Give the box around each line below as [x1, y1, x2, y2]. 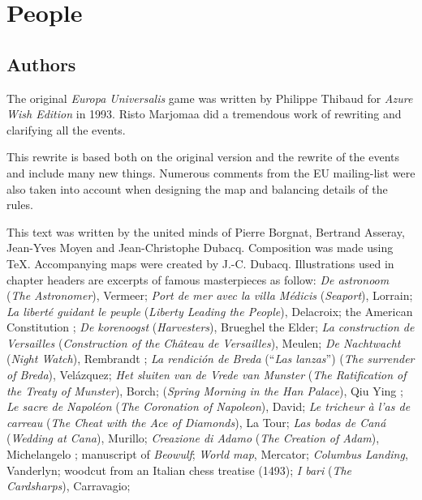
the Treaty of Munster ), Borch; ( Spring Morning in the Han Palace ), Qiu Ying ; [6, 382, 403, 399]
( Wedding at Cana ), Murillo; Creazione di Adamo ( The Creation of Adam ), [6, 429, 380, 447]
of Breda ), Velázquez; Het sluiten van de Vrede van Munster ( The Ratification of [6, 366, 407, 383]
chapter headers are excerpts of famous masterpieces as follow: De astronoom [6, 271, 390, 288]
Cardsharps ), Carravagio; [6, 477, 131, 494]
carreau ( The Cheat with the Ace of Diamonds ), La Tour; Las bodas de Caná [6, 413, 386, 430]
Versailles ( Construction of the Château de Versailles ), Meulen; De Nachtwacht [6, 334, 401, 351]
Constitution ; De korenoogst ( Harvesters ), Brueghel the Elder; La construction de [6, 318, 415, 335]
